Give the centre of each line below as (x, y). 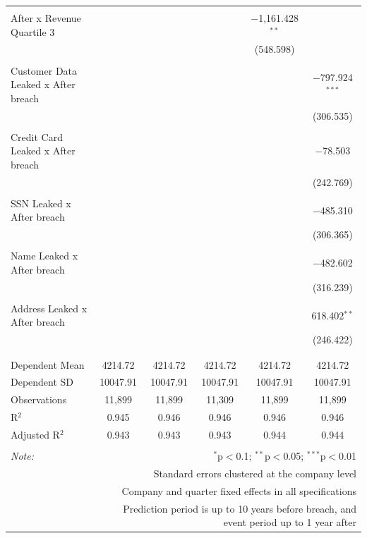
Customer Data (44, 70)
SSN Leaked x (41, 203)
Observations (39, 399)
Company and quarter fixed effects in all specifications (239, 490)
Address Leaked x (49, 308)
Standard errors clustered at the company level (255, 473)
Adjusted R (35, 434)
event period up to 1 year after (290, 522)
